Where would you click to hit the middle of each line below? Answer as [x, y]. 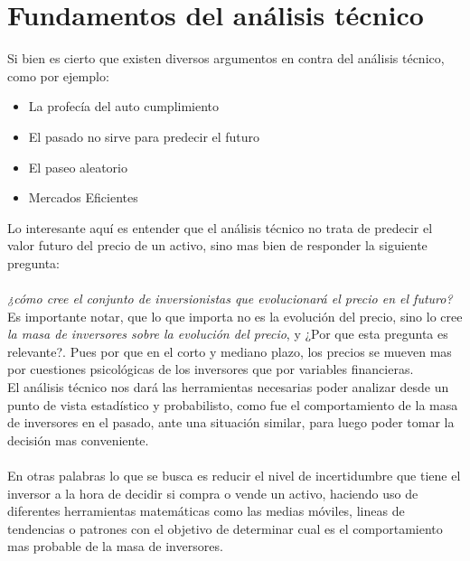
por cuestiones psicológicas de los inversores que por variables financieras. [211, 369]
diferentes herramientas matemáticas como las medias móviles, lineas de [206, 511]
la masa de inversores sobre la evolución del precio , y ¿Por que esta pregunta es [228, 334]
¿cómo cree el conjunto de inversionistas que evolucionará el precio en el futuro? [230, 299]
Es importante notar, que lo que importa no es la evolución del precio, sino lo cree [235, 316]
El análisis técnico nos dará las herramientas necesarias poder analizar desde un [228, 387]
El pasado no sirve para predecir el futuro [144, 136]
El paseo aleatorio [78, 167]
